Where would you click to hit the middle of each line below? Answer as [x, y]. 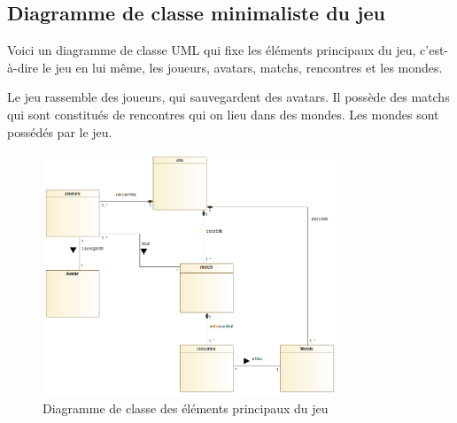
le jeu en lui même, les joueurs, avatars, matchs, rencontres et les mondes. [242, 67]
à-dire [23, 67]
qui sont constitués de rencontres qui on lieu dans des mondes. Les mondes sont [223, 114]
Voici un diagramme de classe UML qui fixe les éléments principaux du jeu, [212, 50]
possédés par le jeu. [60, 131]
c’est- [434, 50]
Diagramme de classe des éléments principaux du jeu [186, 408]
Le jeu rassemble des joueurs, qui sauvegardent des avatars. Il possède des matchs [228, 97]
